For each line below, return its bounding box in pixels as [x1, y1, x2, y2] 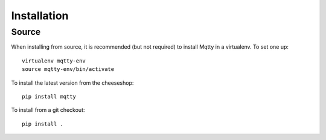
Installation [11, 9, 69, 22]
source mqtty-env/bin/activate [22, 66, 115, 73]
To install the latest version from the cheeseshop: [11, 79, 134, 87]
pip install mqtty [22, 93, 77, 100]
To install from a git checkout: [11, 106, 85, 114]
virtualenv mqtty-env [22, 57, 86, 64]
